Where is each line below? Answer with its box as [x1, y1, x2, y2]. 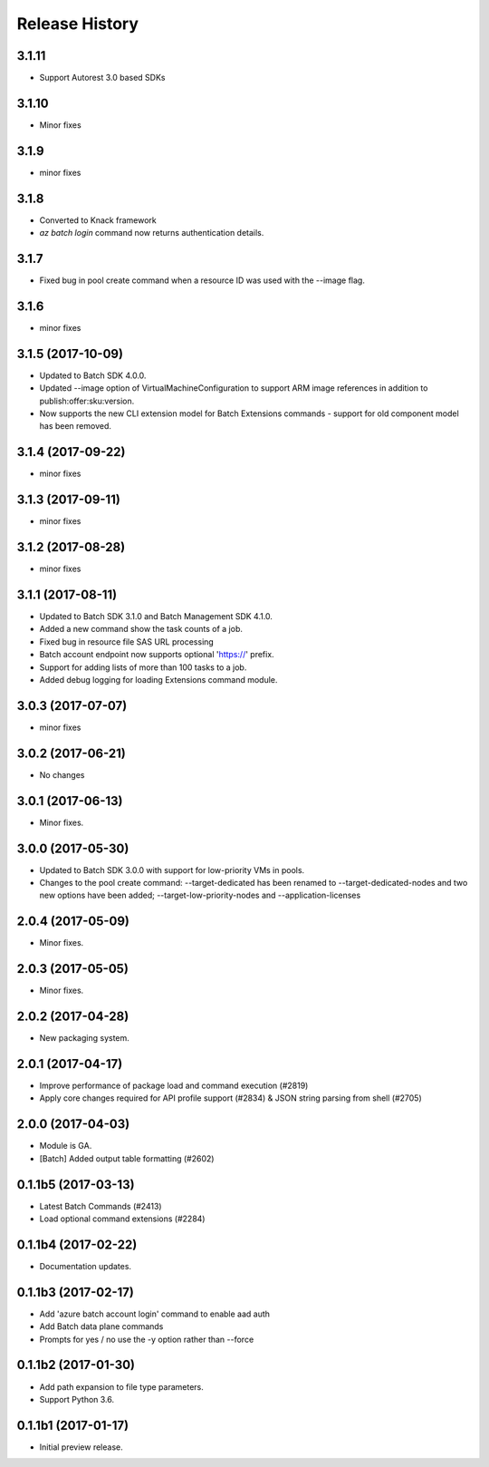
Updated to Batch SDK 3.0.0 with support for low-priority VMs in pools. [39, 864, 305, 875]
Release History [16, 14, 139, 34]
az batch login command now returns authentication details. [39, 228, 264, 238]
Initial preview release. [39, 1442, 123, 1452]
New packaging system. [39, 1033, 130, 1044]
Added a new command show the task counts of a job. [39, 624, 244, 635]
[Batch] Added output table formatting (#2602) [39, 1152, 215, 1164]
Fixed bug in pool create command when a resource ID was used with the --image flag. [39, 275, 366, 286]
